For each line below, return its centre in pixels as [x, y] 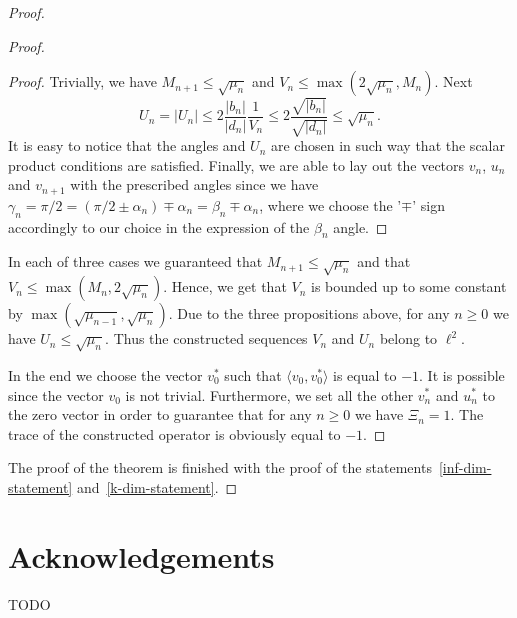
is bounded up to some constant [408, 286]
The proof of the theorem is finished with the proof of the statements [220, 467]
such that [253, 374]
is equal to [365, 374]
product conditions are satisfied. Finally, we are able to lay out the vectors [236, 164]
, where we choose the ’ [330, 204]
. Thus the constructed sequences [206, 338]
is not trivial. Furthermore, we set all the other [269, 394]
